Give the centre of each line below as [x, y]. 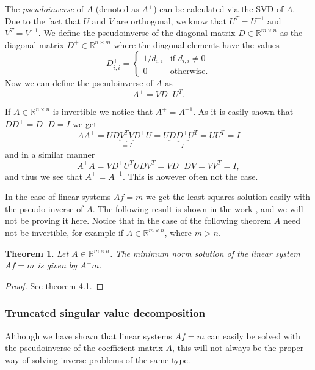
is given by [57, 265]
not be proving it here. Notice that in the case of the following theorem [138, 220]
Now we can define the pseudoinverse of [79, 83]
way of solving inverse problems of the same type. [98, 359]
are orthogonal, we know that [171, 20]
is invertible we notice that [103, 112]
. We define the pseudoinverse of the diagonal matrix [137, 33]
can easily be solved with [254, 335]
